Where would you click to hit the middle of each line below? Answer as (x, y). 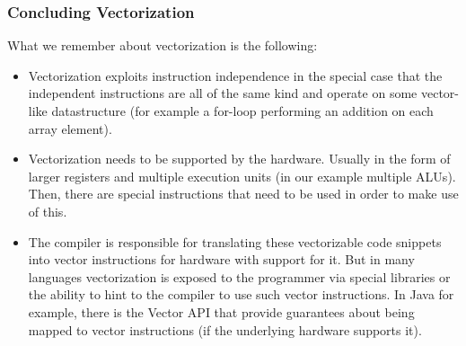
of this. (48, 211)
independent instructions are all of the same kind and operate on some (223, 93)
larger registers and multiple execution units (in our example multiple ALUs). (242, 176)
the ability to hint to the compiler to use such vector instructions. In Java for (241, 294)
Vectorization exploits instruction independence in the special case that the (235, 75)
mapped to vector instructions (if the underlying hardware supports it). (225, 329)
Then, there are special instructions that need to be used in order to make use (243, 194)
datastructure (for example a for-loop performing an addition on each (242, 111)
